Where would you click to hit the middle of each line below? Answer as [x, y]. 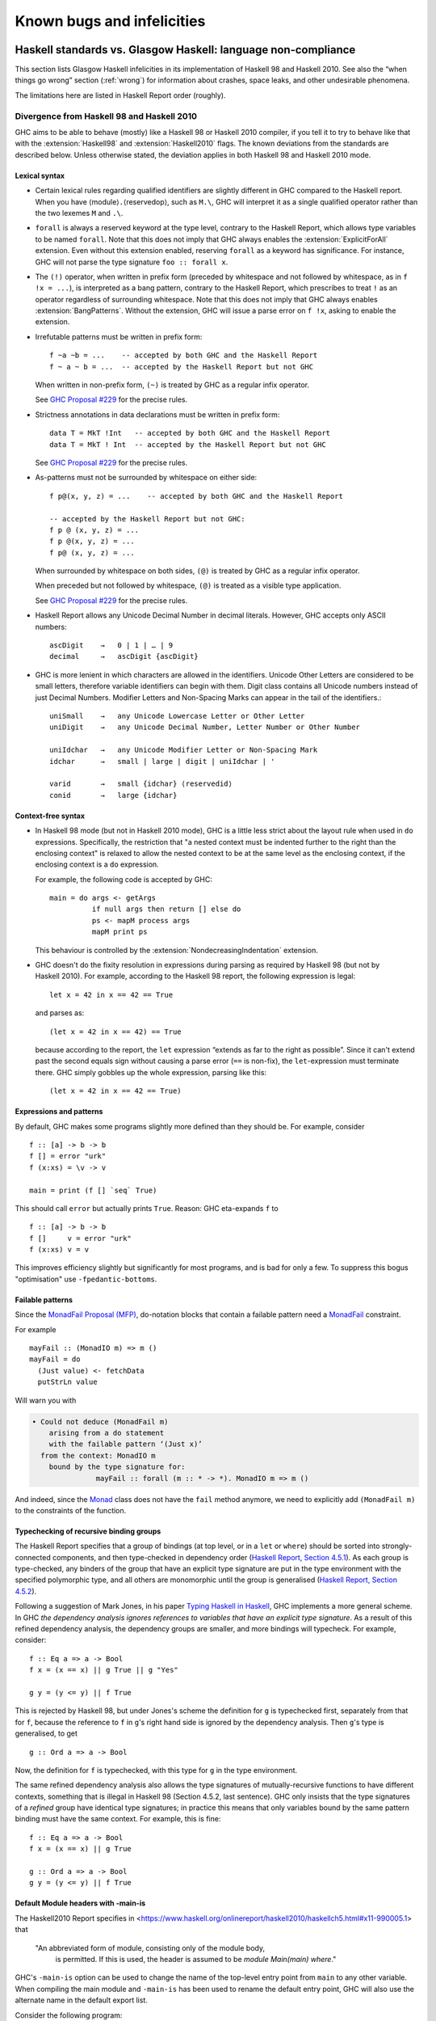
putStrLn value [67, 1382]
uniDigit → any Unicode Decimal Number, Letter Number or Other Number [205, 727]
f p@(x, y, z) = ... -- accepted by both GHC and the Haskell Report [196, 496]
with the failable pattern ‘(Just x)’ [126, 1444]
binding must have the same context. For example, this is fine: [118, 1819]
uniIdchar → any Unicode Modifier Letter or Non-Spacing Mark [184, 750]
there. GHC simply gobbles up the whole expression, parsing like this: [151, 1072]
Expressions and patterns [59, 1112]
